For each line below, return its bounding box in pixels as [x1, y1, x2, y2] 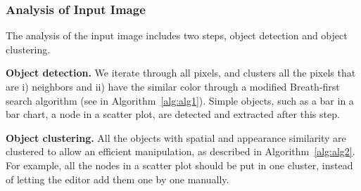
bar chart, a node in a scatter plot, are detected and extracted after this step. [6, 107, 340, 121]
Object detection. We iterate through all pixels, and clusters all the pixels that [6, 65, 356, 80]
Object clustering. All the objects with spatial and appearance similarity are [6, 130, 346, 145]
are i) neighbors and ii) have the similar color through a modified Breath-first [6, 79, 340, 93]
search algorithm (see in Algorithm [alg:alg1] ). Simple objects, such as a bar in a [6, 93, 354, 107]
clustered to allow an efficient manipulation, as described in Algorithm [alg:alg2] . [6, 144, 355, 159]
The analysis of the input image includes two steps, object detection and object [6, 28, 348, 43]
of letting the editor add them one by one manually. [6, 171, 229, 186]
